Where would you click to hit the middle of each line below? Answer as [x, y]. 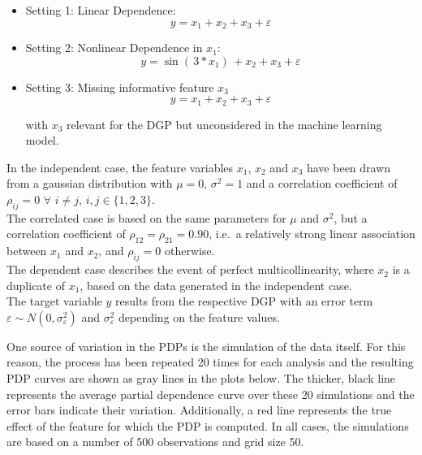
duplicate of [36, 285]
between [27, 251]
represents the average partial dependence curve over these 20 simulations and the [211, 394]
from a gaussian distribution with [90, 183]
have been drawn [349, 167]
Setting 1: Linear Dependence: [101, 10]
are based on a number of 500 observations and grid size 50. [155, 442]
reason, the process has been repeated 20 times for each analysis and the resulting [210, 362]
